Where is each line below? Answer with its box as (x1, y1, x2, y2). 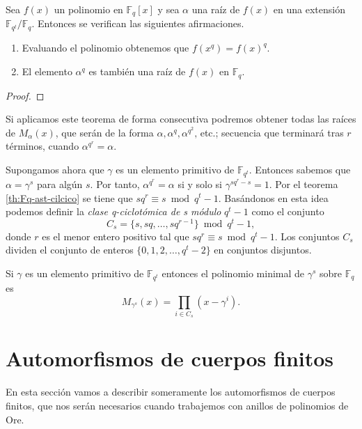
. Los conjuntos (274, 228, 340, 243)
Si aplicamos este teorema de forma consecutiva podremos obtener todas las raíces (6, 111, 356, 126)
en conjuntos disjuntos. (214, 242, 312, 257)
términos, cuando (6, 139, 79, 153)
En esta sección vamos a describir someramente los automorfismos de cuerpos (6, 384, 336, 399)
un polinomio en (54, 2, 123, 16)
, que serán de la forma (55, 125, 154, 139)
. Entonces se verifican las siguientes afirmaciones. (31, 16, 244, 31)
